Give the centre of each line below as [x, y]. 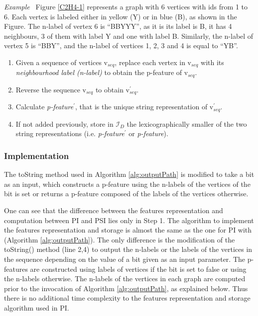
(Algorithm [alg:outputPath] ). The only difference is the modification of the [120, 239]
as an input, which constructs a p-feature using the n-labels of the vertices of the [127, 184]
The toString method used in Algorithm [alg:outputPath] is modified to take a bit [129, 174]
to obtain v [112, 89]
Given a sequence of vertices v [62, 62]
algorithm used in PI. [37, 307]
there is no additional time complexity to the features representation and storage [127, 298]
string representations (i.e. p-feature [70, 133]
